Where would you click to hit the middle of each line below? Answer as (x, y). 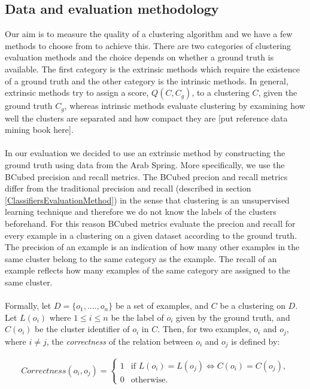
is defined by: (256, 341)
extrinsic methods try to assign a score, (77, 92)
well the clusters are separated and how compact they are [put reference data (146, 118)
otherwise (148, 380)
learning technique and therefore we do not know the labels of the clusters (141, 212)
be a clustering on (253, 306)
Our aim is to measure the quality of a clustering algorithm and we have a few (149, 34)
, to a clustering (221, 92)
